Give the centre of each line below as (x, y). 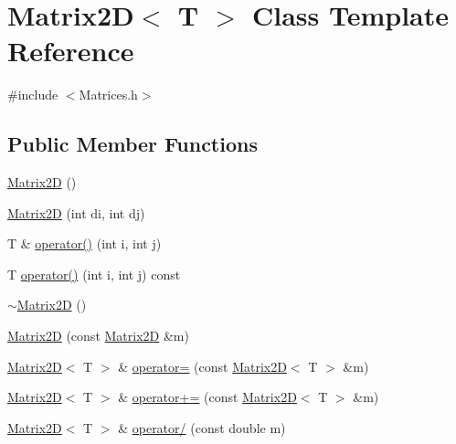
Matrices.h (108, 95)
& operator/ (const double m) (202, 427)
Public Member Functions (133, 144)
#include (33, 95)
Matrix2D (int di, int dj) (76, 212)
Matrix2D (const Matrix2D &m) (98, 336)
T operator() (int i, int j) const (94, 274)
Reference (71, 51)
